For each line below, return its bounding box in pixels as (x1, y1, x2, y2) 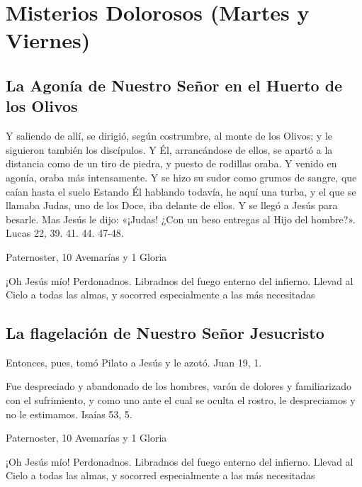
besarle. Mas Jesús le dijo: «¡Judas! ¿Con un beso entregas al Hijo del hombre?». (6, 211, 356, 226)
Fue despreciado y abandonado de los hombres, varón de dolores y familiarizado (6, 379, 351, 393)
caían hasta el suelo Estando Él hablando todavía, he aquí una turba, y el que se (6, 184, 356, 198)
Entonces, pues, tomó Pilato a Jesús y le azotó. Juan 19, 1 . (6, 354, 262, 369)
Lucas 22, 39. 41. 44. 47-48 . (6, 225, 124, 240)
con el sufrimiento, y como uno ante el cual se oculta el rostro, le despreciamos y (6, 393, 356, 408)
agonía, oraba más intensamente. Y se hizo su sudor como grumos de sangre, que (6, 169, 357, 184)
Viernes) (6, 26, 91, 55)
